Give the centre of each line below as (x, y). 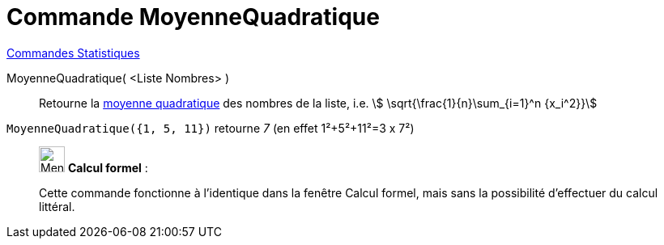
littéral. (57, 206)
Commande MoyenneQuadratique (193, 17)
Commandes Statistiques (73, 53)
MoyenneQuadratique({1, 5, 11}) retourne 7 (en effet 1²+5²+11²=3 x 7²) (211, 128)
